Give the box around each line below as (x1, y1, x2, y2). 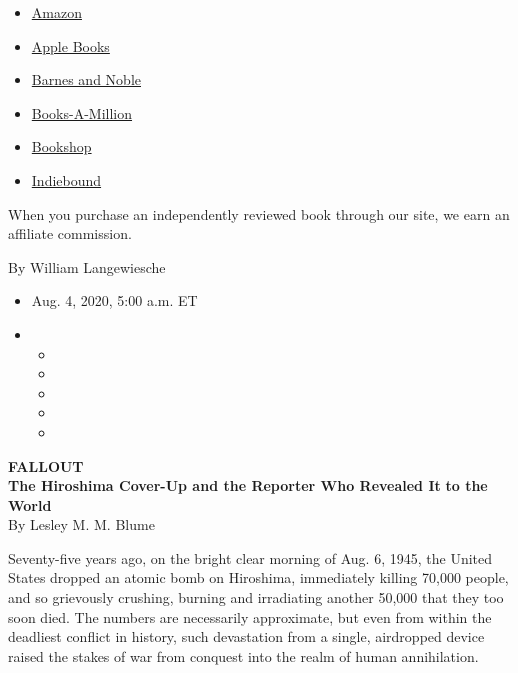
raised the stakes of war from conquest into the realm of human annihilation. (8, 645, 479, 666)
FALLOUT (8, 455, 84, 476)
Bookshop (31, 136, 92, 157)
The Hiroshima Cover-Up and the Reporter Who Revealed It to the (8, 475, 488, 496)
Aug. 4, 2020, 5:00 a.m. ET (31, 290, 198, 311)
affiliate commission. (8, 223, 132, 244)
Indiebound (31, 169, 102, 190)
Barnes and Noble (31, 69, 141, 90)
